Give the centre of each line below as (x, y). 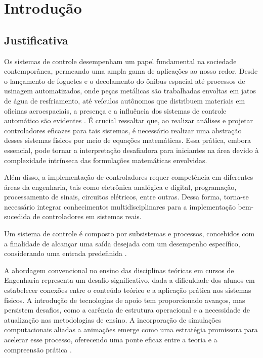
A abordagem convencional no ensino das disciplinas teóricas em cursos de (119, 270)
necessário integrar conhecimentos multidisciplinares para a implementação (120, 206)
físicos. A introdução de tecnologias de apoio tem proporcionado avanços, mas (125, 300)
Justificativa (36, 40)
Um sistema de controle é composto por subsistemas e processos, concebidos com (129, 234)
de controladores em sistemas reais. (87, 216)
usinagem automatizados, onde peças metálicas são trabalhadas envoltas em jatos (130, 91)
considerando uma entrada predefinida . (65, 253)
